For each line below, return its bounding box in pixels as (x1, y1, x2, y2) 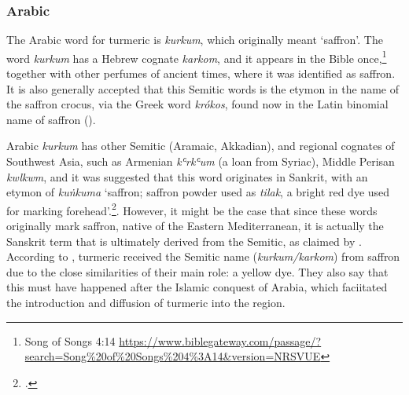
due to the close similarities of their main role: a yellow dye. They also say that (6, 263, 389, 280)
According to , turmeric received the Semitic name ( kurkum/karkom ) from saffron (6, 248, 400, 265)
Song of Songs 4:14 (24, 332, 116, 349)
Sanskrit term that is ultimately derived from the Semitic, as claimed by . (6, 232, 362, 249)
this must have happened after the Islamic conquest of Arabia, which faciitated (6, 279, 388, 295)
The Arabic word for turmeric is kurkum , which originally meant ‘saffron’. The (6, 31, 383, 48)
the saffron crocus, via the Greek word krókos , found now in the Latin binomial (6, 96, 389, 112)
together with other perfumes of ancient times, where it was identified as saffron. (6, 65, 396, 82)
